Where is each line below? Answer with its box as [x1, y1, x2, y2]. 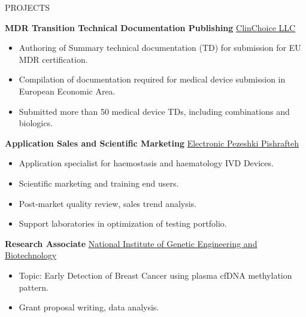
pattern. [19, 281, 49, 293]
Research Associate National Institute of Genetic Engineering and [5, 237, 257, 249]
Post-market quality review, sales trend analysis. [19, 197, 197, 209]
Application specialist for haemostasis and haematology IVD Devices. [19, 157, 274, 169]
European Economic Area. [19, 84, 116, 97]
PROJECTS [5, 1, 50, 13]
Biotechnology [5, 249, 57, 261]
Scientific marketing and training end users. [19, 176, 179, 189]
